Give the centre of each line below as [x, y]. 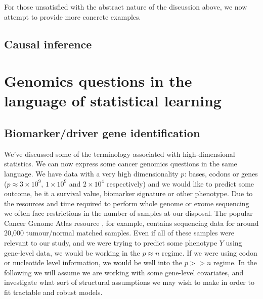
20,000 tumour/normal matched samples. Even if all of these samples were [119, 233]
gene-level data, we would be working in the [72, 252]
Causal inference [48, 44]
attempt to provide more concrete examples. [73, 16]
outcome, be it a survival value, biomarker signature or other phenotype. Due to [128, 193]
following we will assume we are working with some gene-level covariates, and [124, 272]
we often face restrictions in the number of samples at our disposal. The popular [128, 213]
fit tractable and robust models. [53, 292]
